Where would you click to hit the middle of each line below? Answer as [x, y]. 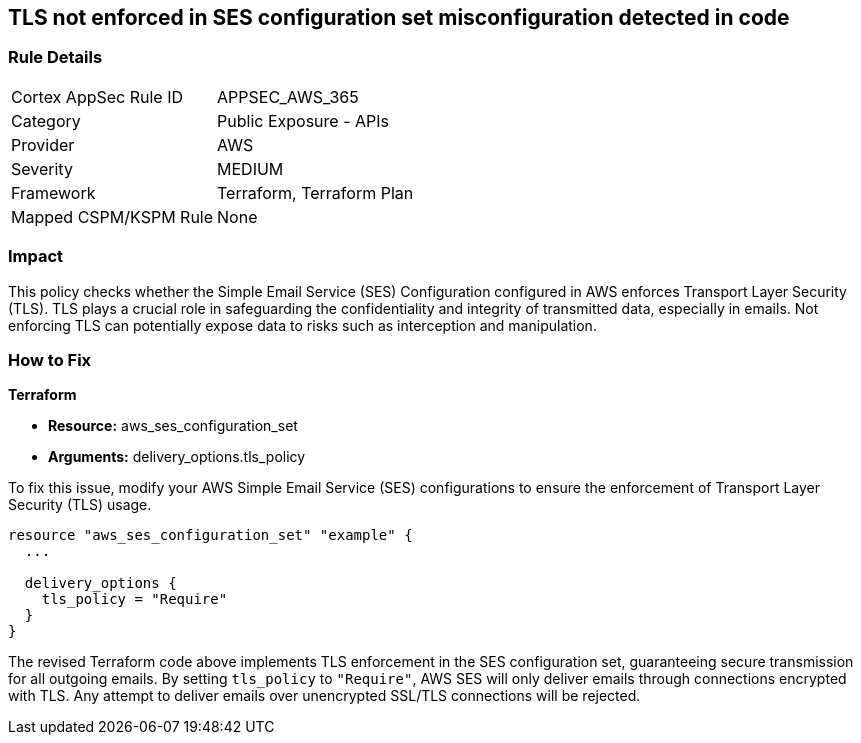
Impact [36, 256]
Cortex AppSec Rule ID [97, 96]
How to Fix [50, 359]
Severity [42, 168]
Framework [53, 192]
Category [46, 120]
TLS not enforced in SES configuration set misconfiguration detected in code [399, 17]
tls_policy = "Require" [134, 599]
